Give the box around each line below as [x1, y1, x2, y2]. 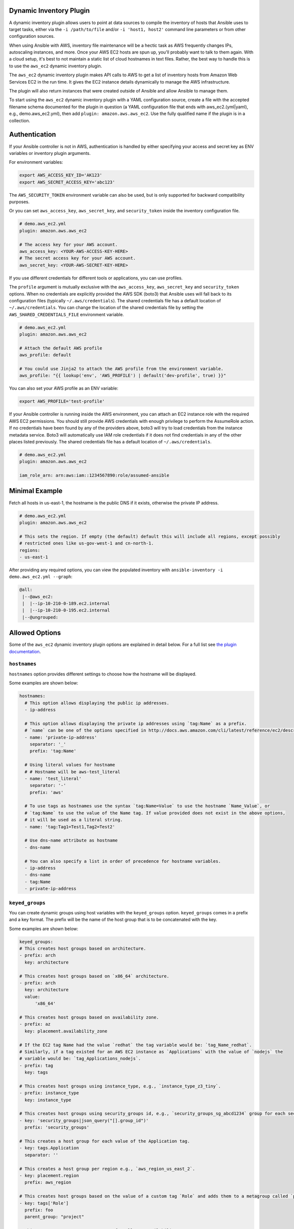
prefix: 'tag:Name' [29, 748, 77, 754]
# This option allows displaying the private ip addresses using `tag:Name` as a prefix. [24, 721, 247, 726]
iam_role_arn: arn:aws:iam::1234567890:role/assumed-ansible [19, 472, 170, 478]
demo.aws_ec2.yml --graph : [9, 574, 73, 580]
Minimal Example [9, 487, 63, 495]
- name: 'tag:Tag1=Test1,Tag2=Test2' [24, 824, 115, 829]
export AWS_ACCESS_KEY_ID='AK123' [19, 173, 102, 178]
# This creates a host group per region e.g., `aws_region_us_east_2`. [19, 1166, 196, 1171]
